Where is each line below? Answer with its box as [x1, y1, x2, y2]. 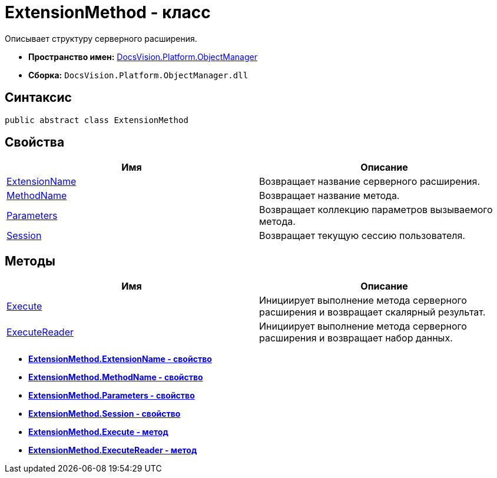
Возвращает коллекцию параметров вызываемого [259, 204, 493, 216]
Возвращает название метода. [259, 190, 400, 202]
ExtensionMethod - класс [5, 2, 211, 22]
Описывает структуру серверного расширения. [5, 33, 197, 44]
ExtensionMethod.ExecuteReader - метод [28, 445, 197, 456]
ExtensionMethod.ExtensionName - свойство [28, 354, 212, 364]
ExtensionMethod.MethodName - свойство [28, 372, 203, 383]
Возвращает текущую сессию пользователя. [259, 230, 465, 242]
